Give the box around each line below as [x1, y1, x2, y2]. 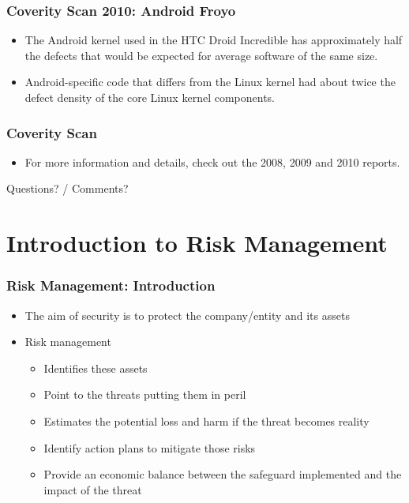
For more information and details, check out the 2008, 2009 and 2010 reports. [24, 153, 400, 170]
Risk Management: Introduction [6, 276, 216, 295]
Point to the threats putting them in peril [43, 386, 246, 403]
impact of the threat [43, 481, 142, 497]
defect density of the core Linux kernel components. [24, 89, 275, 105]
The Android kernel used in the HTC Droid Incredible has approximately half [24, 32, 403, 48]
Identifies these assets [43, 359, 148, 376]
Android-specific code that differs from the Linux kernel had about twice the [24, 73, 396, 90]
